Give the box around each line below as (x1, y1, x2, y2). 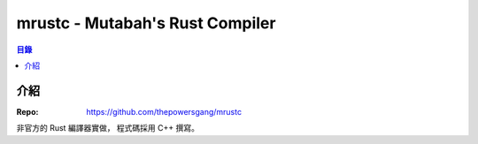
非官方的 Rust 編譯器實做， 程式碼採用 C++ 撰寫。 (16, 123, 199, 133)
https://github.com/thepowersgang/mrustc (86, 106, 243, 117)
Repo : (16, 106, 39, 117)
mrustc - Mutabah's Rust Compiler (16, 13, 276, 33)
